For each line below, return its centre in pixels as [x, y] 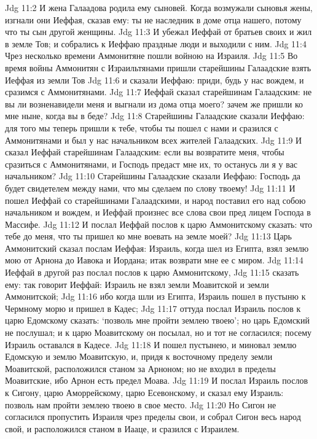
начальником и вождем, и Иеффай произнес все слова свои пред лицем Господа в [158, 212]
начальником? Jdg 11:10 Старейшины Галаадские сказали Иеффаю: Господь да [153, 176]
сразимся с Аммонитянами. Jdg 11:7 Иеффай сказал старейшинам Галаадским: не [158, 92]
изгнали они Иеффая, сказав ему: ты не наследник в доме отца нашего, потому [153, 19]
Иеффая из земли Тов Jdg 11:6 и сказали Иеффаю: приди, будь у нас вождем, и [155, 80]
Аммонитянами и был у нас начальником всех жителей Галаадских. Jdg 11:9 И [154, 140]
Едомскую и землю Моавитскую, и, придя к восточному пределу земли [139, 356]
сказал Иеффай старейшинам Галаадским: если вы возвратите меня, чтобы [145, 152]
